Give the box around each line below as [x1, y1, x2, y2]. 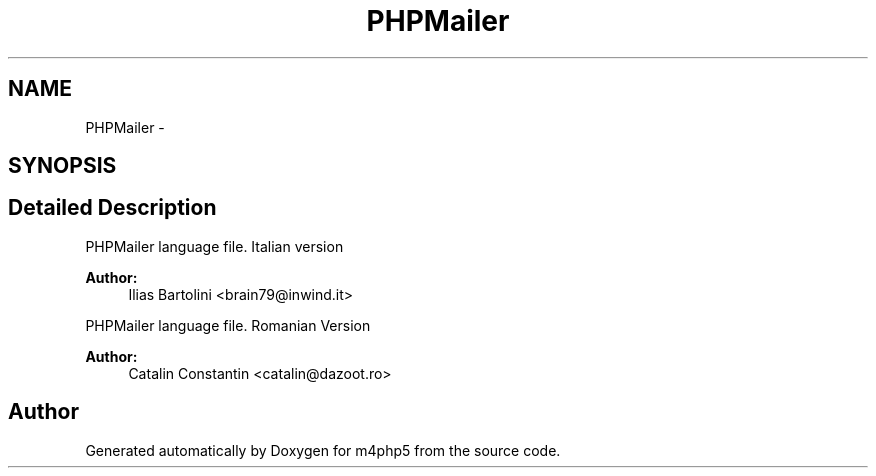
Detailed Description [8, 195, 217, 221]
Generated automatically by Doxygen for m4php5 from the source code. [85, 441, 561, 459]
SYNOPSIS [8, 153, 117, 179]
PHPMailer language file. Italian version [85, 237, 344, 255]
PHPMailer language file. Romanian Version [85, 316, 371, 334]
